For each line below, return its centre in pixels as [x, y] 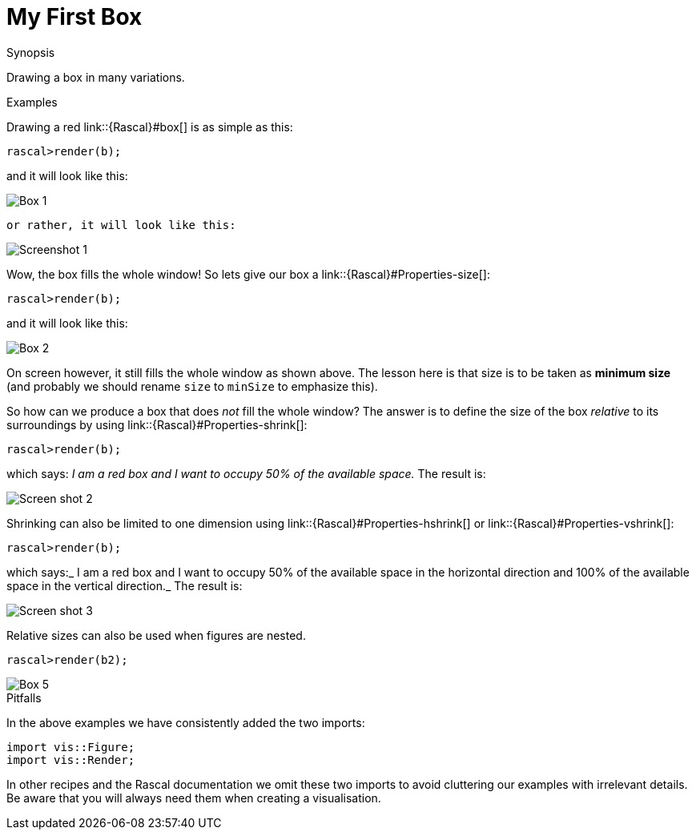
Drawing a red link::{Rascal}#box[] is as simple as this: [150, 127]
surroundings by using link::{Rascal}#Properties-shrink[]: [157, 424]
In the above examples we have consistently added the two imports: [186, 722]
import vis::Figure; [71, 747]
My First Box [74, 17]
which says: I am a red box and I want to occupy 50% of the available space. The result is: [246, 473]
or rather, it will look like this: [121, 225]
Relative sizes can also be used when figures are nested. [156, 635]
